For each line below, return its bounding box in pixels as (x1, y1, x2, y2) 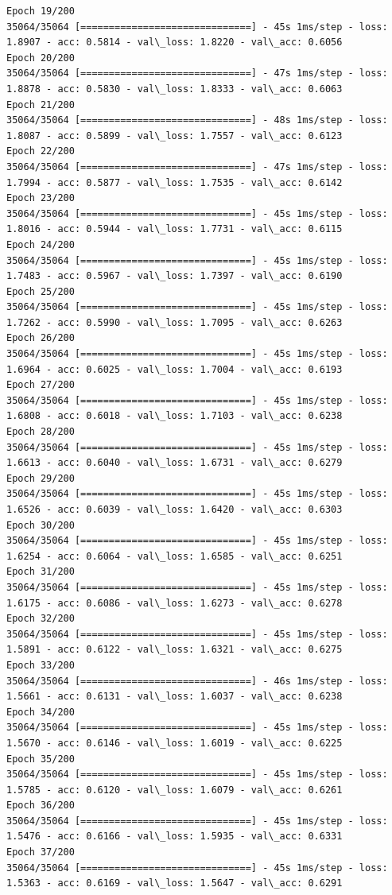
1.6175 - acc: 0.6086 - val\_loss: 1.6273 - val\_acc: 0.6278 (6, 597, 343, 609)
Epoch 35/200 (6, 753, 75, 765)
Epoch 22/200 (6, 145, 75, 157)
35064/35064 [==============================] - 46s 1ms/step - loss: (6, 675, 388, 687)
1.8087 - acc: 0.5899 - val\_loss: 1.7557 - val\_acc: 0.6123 (6, 130, 343, 141)
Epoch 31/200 (6, 566, 75, 578)
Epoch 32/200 (6, 613, 75, 625)
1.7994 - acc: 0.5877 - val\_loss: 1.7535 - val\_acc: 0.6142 (6, 176, 343, 188)
